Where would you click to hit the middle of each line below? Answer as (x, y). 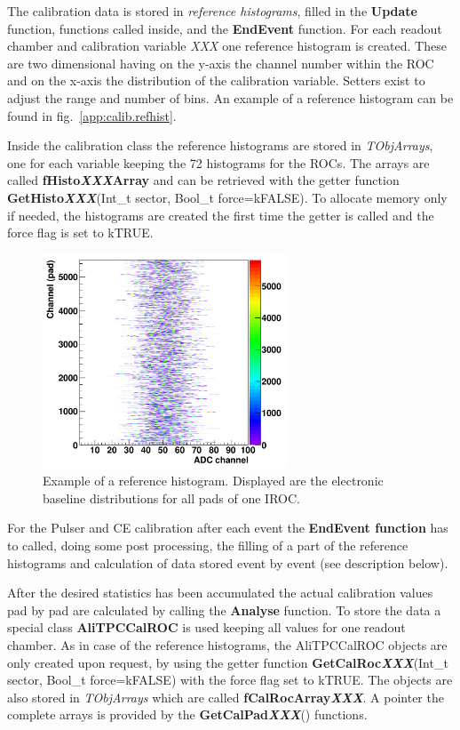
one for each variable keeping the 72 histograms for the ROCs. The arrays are (218, 162)
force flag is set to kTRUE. (80, 233)
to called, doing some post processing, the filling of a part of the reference (208, 545)
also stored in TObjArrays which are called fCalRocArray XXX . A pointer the (226, 697)
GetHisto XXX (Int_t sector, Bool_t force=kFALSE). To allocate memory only (227, 197)
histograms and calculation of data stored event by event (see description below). (228, 562)
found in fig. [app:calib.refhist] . (92, 115)
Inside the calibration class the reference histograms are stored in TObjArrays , (220, 145)
